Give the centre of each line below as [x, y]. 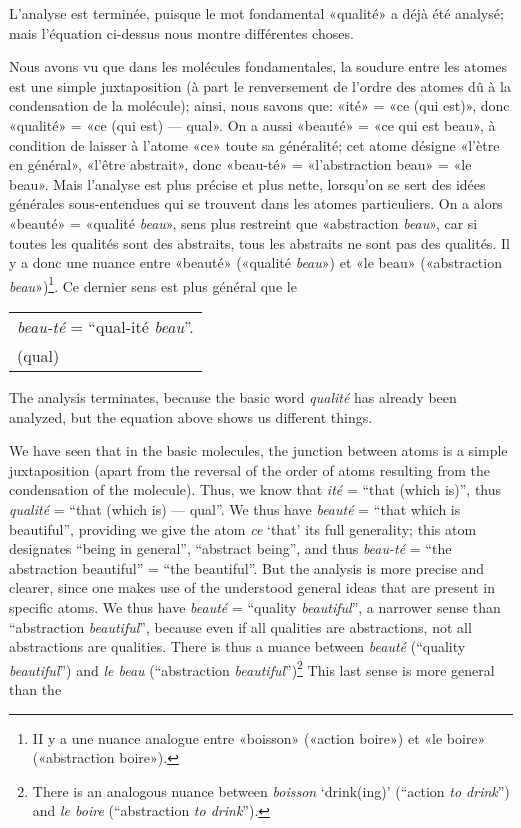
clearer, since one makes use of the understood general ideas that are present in [252, 587]
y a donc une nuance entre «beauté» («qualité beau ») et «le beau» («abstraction [255, 262]
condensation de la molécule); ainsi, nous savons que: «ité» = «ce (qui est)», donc [259, 105]
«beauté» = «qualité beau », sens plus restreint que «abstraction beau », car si [243, 222]
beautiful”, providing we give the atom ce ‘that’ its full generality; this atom [243, 528]
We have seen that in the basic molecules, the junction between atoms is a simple [258, 450]
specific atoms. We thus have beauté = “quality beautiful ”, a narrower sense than [255, 606]
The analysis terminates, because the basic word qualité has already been [233, 396]
